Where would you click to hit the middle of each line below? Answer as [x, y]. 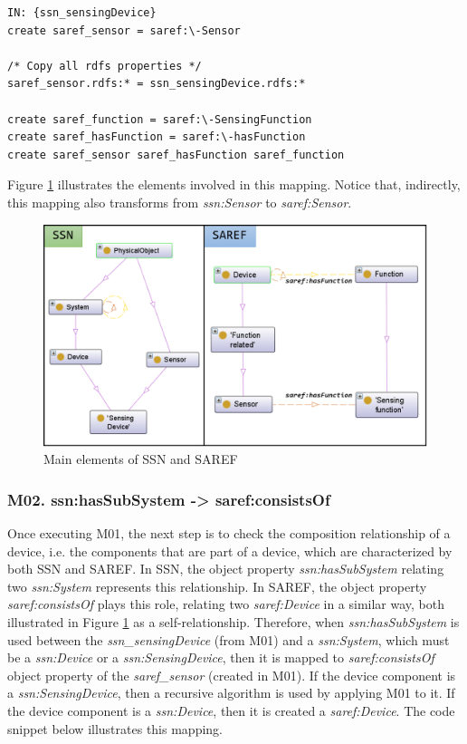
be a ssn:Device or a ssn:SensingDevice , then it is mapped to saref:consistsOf [221, 657]
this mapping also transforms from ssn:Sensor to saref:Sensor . [180, 202]
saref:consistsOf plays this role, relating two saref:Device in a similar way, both [226, 604]
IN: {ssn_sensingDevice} [82, 13]
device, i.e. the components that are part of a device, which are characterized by [230, 551]
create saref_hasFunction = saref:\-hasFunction [157, 137]
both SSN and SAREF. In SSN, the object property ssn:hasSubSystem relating [226, 569]
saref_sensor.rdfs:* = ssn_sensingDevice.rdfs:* [157, 84]
